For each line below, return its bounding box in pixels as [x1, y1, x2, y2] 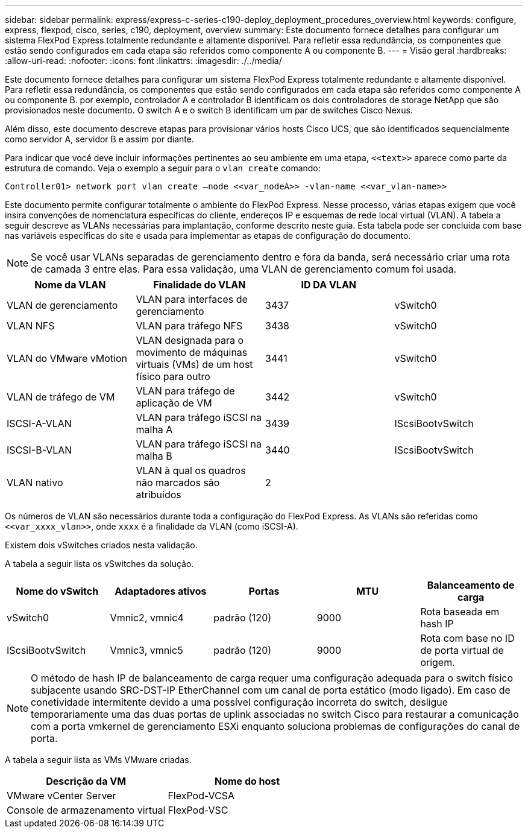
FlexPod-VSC [168, 804, 228, 816]
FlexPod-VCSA [168, 790, 234, 802]
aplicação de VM [136, 397, 212, 409]
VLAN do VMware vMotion [7, 352, 127, 364]
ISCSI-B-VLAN [7, 444, 72, 456]
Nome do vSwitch [16, 585, 99, 597]
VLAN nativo [7, 477, 63, 489]
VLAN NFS [7, 320, 55, 332]
